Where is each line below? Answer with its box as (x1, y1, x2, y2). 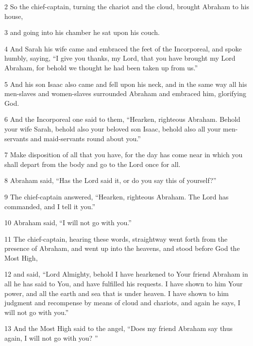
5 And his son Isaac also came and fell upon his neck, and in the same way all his (4, 79, 247, 89)
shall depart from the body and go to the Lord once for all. (4, 159, 181, 169)
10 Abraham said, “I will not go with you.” (4, 217, 132, 228)
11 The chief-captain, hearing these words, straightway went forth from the (4, 233, 228, 244)
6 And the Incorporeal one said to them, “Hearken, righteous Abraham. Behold (4, 114, 240, 124)
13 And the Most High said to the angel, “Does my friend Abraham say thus (4, 323, 233, 333)
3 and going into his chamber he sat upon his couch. (4, 27, 160, 37)
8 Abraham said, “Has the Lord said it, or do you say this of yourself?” (4, 175, 217, 185)
